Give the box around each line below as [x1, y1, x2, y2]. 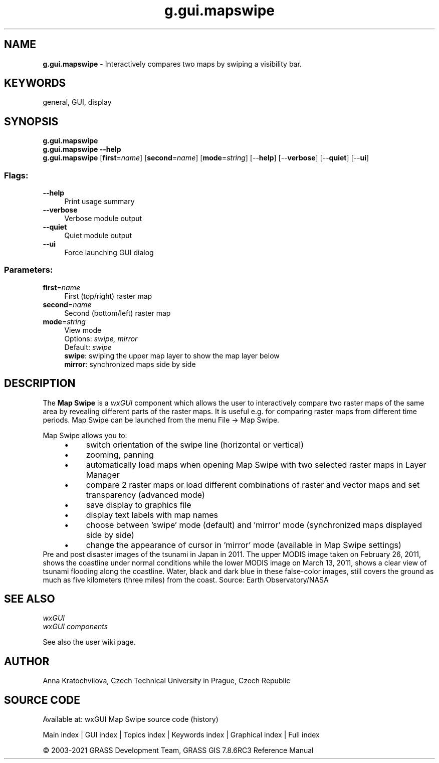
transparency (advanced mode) [86, 489, 205, 500]
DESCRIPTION [4, 377, 76, 390]
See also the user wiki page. [43, 638, 136, 647]
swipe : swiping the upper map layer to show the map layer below [64, 351, 280, 360]
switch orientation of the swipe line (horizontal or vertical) [86, 439, 304, 450]
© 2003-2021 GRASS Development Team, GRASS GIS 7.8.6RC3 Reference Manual [43, 746, 314, 755]
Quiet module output [64, 231, 132, 240]
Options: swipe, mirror [64, 334, 138, 343]
